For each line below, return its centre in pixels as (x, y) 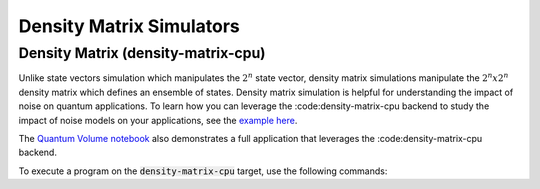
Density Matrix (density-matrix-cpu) (142, 53)
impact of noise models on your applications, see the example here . (158, 120)
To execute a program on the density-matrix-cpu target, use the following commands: (203, 171)
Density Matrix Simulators (129, 26)
